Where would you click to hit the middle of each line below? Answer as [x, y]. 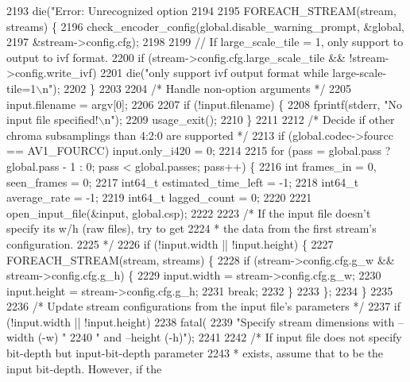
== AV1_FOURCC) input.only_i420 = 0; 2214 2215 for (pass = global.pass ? [199, 150]
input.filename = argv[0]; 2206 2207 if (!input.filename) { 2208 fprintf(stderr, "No [204, 104]
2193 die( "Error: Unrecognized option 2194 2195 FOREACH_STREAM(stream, [201, 10]
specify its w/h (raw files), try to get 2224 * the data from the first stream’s [191, 228]
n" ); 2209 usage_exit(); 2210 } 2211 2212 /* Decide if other [249, 120]
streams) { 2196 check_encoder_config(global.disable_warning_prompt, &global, [205, 26]
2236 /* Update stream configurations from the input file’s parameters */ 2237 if [203, 306]
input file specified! [52, 120]
